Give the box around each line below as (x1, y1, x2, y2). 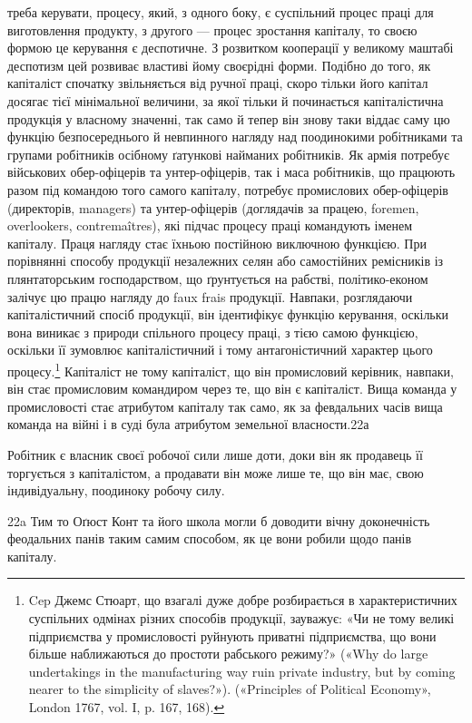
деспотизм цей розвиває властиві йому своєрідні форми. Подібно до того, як (7, 55, 431, 74)
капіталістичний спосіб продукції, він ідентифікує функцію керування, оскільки (7, 305, 449, 324)
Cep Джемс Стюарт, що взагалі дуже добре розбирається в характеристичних (28, 591, 457, 610)
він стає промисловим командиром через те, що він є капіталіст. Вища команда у (7, 379, 457, 398)
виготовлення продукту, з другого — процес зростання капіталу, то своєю (7, 20, 418, 39)
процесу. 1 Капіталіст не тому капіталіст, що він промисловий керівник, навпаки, (7, 358, 454, 380)
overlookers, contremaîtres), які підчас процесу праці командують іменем (7, 216, 413, 235)
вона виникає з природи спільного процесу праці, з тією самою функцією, (7, 322, 418, 341)
